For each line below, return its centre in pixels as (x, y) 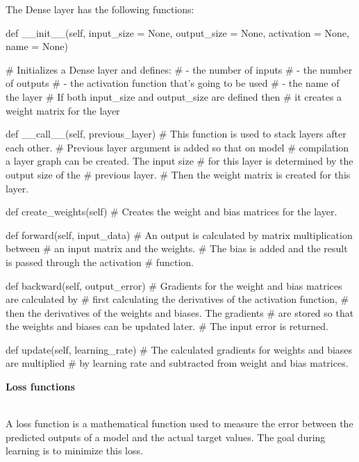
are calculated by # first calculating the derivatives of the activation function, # (177, 299)
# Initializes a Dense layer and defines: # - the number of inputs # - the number (179, 69)
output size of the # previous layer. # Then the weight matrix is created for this (178, 174)
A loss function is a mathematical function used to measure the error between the (179, 423)
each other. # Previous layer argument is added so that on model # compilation (177, 147)
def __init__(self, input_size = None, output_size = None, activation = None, (177, 32)
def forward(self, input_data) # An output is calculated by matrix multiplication (179, 234)
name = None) (37, 46)
